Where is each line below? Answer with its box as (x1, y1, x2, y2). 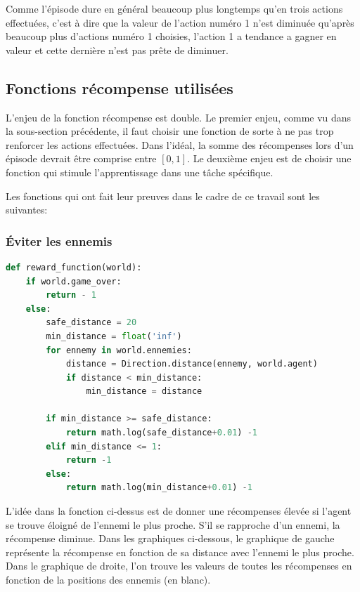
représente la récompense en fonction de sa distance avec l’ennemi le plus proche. (6, 544, 354, 559)
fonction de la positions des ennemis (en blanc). (6, 572, 211, 587)
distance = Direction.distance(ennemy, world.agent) (65, 359, 318, 369)
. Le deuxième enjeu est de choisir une (187, 151, 352, 166)
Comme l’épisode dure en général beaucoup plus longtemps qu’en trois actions (6, 1, 343, 15)
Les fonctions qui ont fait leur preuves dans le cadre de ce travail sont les (6, 188, 320, 203)
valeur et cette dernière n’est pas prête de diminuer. (6, 42, 229, 57)
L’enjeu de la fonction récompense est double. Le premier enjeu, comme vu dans (6, 110, 352, 124)
